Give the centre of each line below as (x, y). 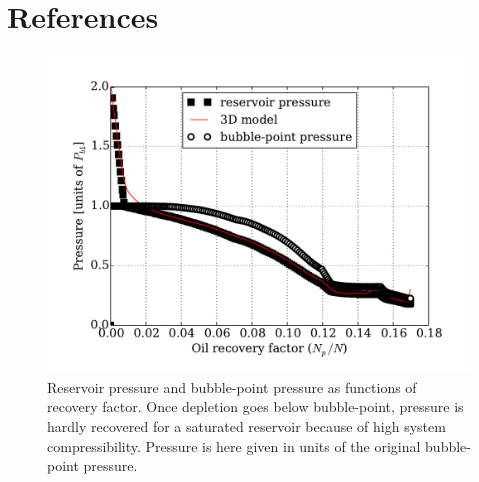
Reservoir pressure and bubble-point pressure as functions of (232, 386)
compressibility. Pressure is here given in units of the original (234, 445)
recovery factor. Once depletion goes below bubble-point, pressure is (255, 406)
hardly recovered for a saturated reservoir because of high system (246, 425)
